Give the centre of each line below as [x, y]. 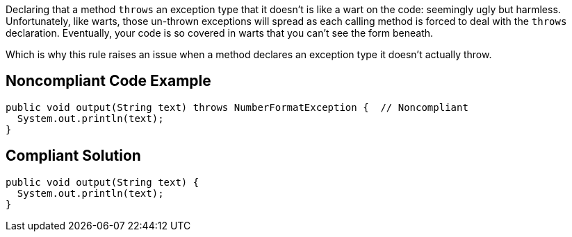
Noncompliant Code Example [108, 81]
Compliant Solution [73, 156]
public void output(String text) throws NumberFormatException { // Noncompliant [237, 107]
